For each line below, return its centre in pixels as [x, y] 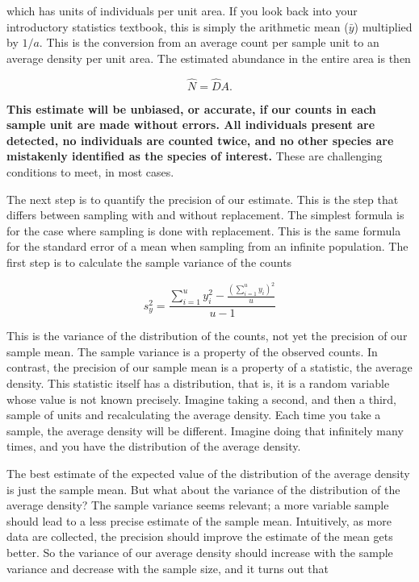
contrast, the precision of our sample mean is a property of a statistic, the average [209, 367]
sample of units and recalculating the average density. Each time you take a [194, 415]
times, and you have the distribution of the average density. [154, 446]
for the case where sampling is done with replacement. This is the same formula [204, 230]
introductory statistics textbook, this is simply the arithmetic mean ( [178, 26]
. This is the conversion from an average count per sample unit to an [209, 42]
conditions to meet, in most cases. [90, 171]
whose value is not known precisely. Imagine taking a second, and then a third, [201, 399]
